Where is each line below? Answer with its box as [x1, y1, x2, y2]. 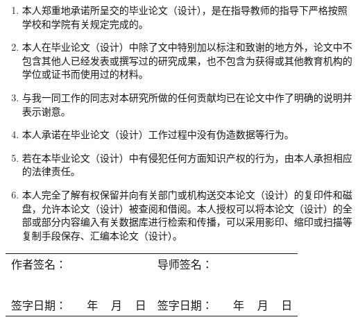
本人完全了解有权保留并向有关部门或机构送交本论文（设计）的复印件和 [22, 187, 343, 201]
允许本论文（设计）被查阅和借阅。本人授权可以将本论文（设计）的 [41, 201, 343, 215]
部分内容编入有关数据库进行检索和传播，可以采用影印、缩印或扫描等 [41, 214, 352, 229]
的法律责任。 [22, 164, 80, 178]
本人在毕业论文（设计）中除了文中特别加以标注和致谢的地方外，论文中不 [22, 40, 352, 54]
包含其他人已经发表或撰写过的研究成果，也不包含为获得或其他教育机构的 [22, 53, 352, 67]
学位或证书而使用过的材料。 [22, 67, 148, 81]
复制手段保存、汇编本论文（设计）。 [22, 228, 182, 242]
